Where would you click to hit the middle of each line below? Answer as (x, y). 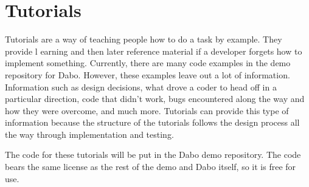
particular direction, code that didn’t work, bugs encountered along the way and (155, 99)
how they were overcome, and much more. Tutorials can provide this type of (147, 110)
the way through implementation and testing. (89, 134)
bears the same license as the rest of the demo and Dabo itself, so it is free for (151, 167)
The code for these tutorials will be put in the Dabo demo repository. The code (153, 155)
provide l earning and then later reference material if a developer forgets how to (154, 51)
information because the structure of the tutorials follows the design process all (152, 122)
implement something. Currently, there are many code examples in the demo (148, 63)
